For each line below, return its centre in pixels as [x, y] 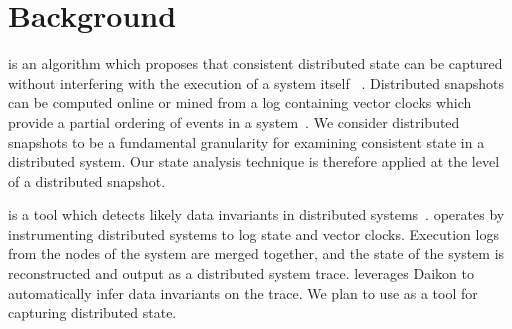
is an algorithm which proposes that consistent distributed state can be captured [255, 63]
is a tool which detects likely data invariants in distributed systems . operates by [256, 214]
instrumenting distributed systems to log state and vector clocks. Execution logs [253, 233]
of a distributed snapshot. [87, 180]
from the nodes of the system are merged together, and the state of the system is [256, 253]
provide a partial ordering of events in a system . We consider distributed [234, 121]
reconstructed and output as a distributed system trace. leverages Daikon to [241, 273]
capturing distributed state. [92, 312]
